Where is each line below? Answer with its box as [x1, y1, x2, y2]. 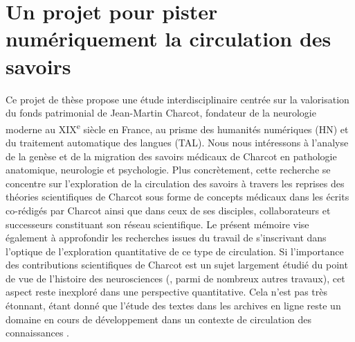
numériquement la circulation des [6, 24, 331, 53]
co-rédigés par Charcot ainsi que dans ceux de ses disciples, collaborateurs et [6, 203, 331, 217]
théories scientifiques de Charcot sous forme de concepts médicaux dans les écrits [6, 189, 349, 204]
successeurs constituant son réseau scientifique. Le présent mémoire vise [6, 216, 309, 231]
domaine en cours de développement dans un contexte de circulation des [6, 311, 312, 326]
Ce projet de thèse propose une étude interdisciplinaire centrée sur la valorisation [6, 92, 349, 106]
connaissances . [6, 325, 70, 340]
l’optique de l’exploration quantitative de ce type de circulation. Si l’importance [6, 243, 344, 258]
